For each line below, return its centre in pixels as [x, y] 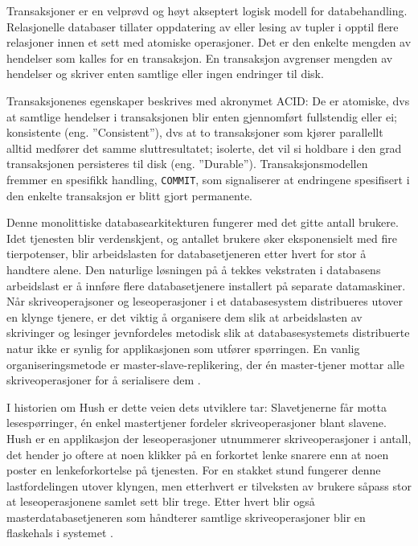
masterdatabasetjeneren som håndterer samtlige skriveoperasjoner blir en [186, 517]
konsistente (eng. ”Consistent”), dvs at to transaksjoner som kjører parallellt [195, 132]
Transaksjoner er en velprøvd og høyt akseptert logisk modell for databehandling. [207, 10]
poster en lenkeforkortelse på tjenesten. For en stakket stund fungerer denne [194, 470]
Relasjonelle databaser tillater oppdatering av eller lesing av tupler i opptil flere [203, 26]
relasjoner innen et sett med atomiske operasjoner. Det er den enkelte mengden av [209, 42]
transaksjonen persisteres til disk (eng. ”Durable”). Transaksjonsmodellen [187, 164]
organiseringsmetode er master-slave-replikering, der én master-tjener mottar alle [206, 364]
